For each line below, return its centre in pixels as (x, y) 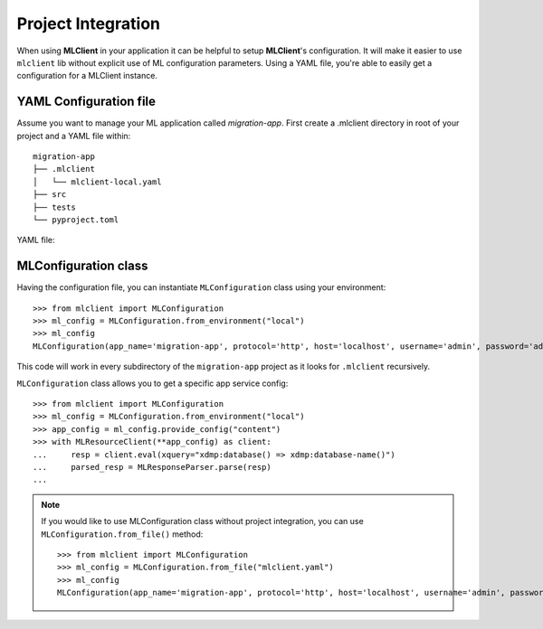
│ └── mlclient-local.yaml (97, 182)
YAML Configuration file (86, 102)
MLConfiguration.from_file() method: (122, 534)
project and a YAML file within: (74, 136)
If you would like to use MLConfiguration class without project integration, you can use (202, 521)
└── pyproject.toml (76, 220)
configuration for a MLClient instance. (87, 76)
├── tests (54, 207)
